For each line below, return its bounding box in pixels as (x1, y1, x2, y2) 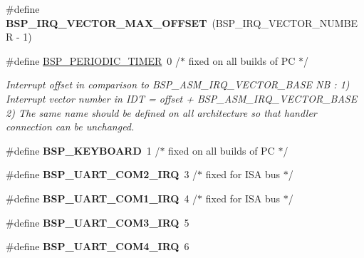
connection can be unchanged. (6, 119, 135, 134)
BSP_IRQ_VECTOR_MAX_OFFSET (6, 15, 207, 30)
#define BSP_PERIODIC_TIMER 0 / (6, 53, 181, 68)
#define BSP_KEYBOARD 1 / (6, 143, 160, 158)
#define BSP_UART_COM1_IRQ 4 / (6, 190, 198, 205)
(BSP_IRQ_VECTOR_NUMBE (212, 15, 358, 30)
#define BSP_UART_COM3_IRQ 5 (6, 215, 189, 229)
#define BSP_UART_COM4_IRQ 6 (6, 239, 189, 254)
